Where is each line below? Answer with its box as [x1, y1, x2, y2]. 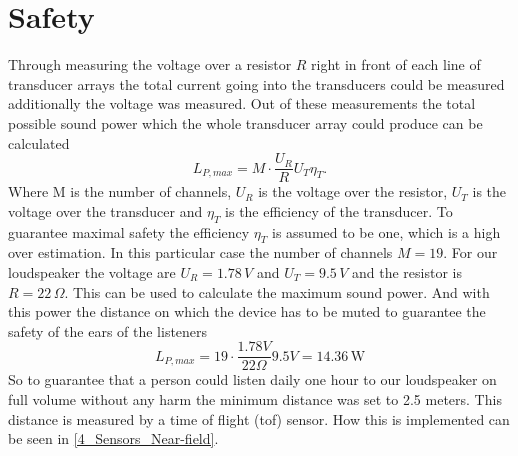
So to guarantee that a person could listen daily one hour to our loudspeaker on [8, 369, 497, 390]
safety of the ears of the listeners [8, 320, 208, 341]
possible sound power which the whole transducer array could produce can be [8, 112, 483, 133]
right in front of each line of [311, 54, 481, 75]
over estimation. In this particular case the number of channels [8, 242, 393, 263]
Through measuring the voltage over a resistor [8, 54, 292, 75]
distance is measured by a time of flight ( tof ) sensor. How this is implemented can [8, 408, 510, 429]
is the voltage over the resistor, [258, 181, 448, 202]
